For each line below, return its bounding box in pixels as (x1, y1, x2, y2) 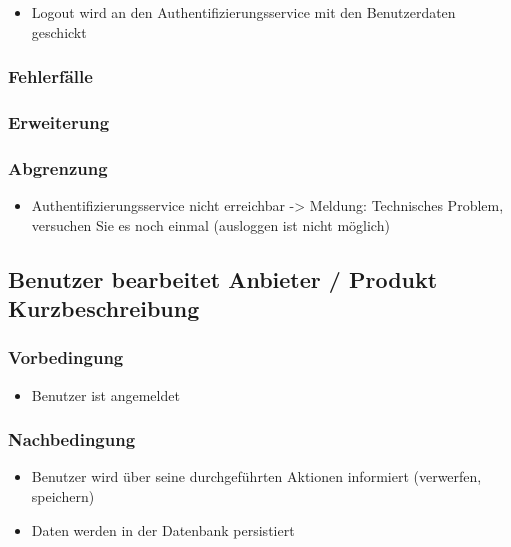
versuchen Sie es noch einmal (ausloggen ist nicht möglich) (31, 214, 390, 235)
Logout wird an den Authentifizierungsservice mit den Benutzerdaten (31, 2, 456, 22)
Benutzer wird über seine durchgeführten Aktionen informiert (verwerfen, (31, 466, 482, 487)
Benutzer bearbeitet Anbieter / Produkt (8, 263, 438, 294)
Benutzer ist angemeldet (31, 384, 180, 405)
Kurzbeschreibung (8, 293, 200, 324)
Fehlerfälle (8, 64, 93, 89)
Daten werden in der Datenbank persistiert (31, 519, 295, 540)
